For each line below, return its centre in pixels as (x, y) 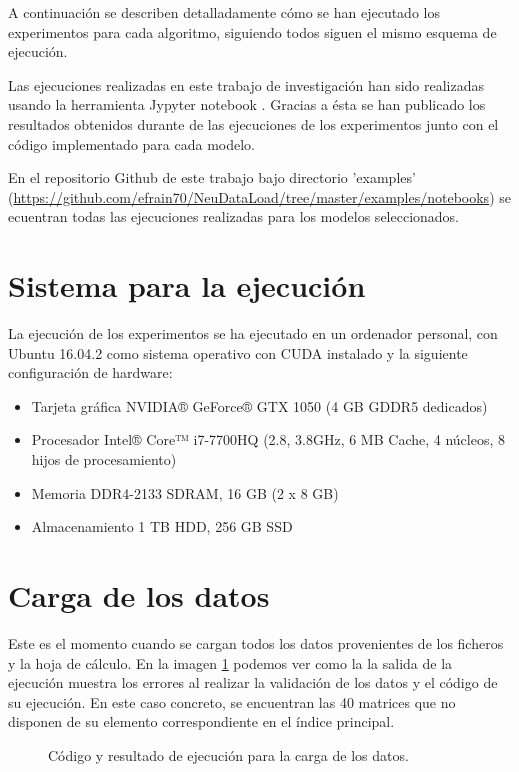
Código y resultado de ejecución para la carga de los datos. (228, 754)
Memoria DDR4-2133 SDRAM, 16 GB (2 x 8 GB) (185, 492)
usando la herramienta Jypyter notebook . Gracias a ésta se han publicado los (247, 104)
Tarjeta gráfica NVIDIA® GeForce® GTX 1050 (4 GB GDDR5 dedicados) (259, 405)
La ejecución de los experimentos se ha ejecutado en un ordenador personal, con (253, 333)
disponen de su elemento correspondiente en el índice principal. (201, 721)
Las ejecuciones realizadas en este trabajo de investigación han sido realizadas (246, 84)
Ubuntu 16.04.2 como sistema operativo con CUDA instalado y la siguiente (238, 352)
